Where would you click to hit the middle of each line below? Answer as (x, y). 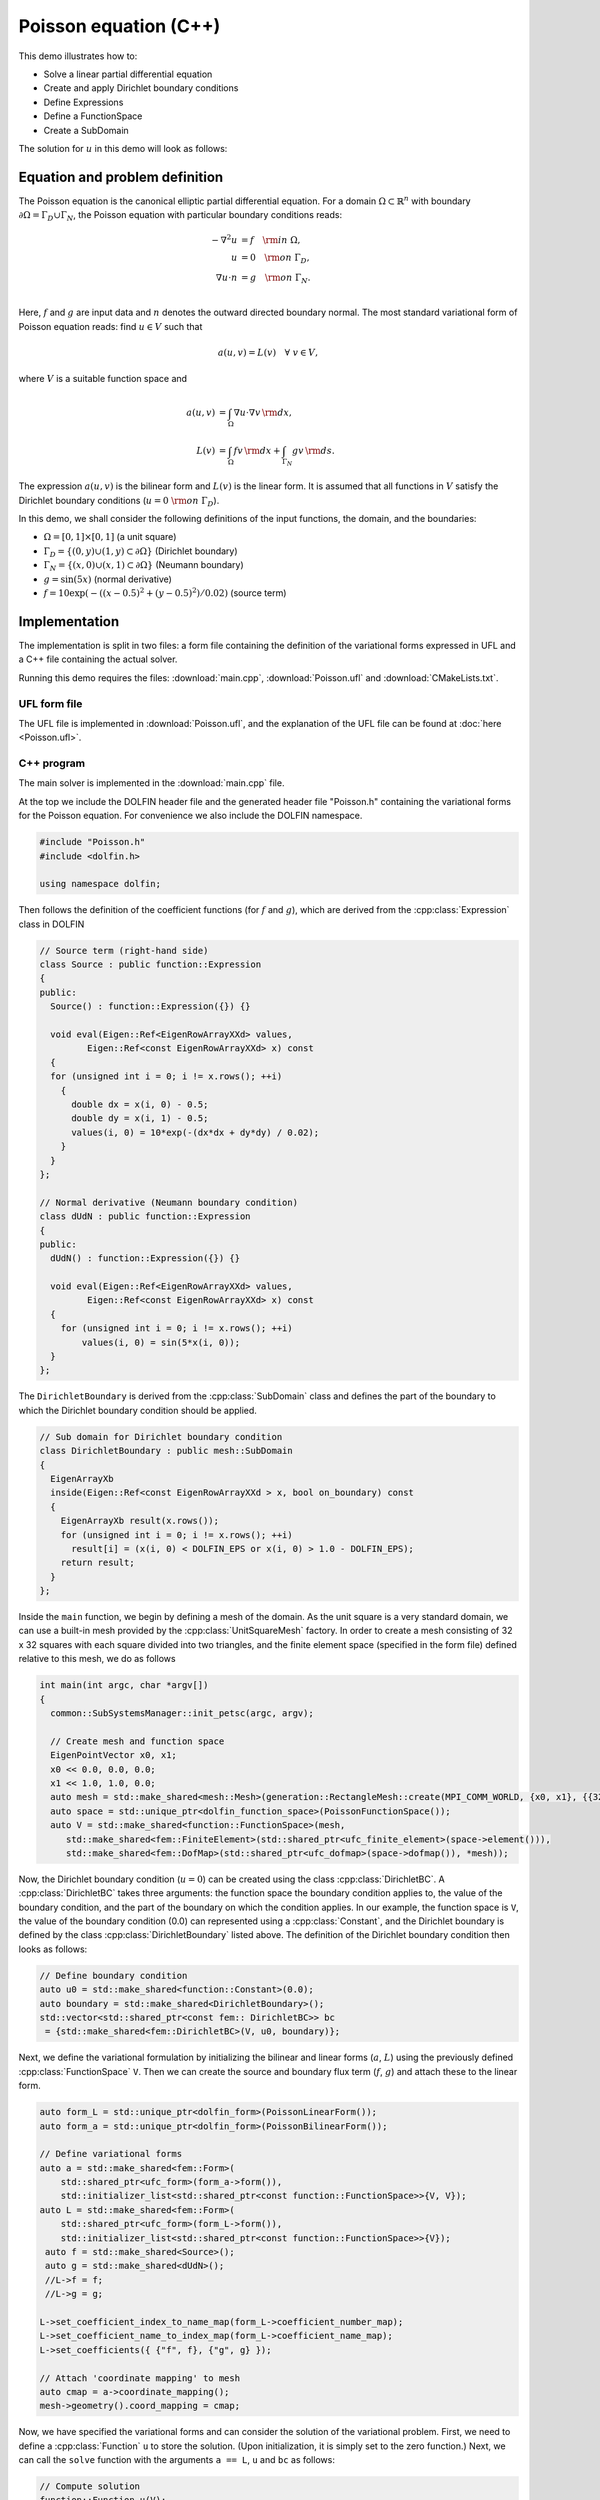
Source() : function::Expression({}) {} (150, 1006)
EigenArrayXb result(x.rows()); (140, 1521)
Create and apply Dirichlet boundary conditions (141, 88)
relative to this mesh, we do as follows (97, 1659)
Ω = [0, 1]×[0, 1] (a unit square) (110, 537)
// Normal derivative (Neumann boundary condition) (169, 1202)
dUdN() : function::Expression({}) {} (145, 1258)
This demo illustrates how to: (78, 56)
